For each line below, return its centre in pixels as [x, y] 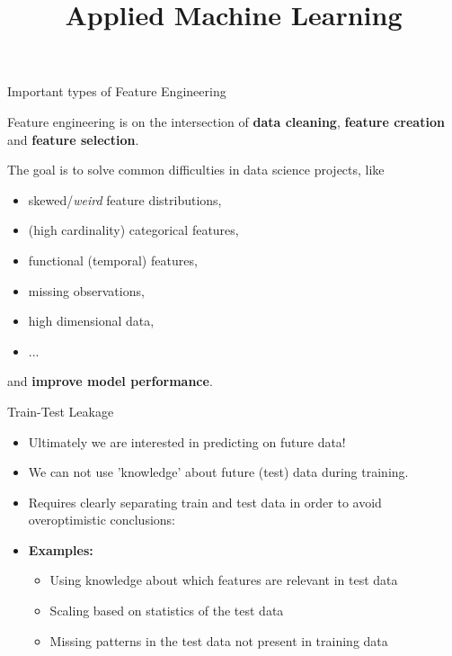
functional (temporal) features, [113, 260]
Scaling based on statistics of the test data [167, 611]
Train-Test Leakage [61, 411]
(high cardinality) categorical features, [133, 230]
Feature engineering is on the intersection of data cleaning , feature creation [226, 121]
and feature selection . [73, 139]
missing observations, [86, 290]
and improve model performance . [110, 381]
